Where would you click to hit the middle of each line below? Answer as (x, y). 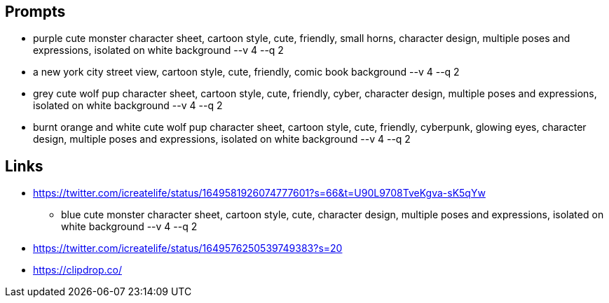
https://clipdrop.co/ (77, 270)
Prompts (35, 12)
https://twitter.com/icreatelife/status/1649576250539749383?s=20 (188, 248)
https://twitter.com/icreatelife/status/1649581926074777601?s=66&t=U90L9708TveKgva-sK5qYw (259, 193)
